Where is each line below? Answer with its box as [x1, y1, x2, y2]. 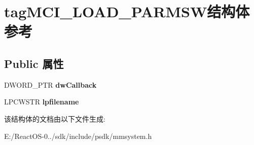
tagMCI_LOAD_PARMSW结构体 [4, 1, 250, 22]
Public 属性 [4, 55, 64, 71]
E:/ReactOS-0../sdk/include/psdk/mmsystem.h [4, 130, 152, 141]
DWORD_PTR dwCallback [4, 79, 97, 90]
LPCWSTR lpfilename [4, 96, 79, 107]
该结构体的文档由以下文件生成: [4, 113, 105, 124]
